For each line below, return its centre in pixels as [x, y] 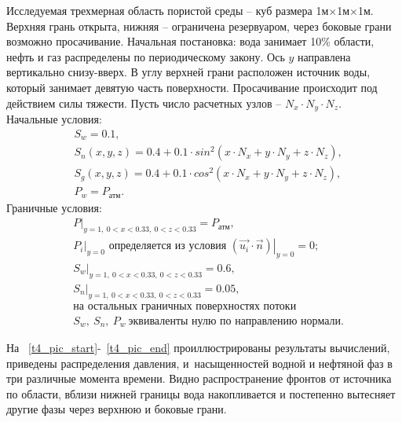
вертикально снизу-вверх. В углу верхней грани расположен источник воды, [188, 72]
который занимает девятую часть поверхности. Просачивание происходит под [192, 87]
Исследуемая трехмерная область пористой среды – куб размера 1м [168, 10]
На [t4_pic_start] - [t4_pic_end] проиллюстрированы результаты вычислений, [198, 348]
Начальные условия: [54, 119]
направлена [324, 56]
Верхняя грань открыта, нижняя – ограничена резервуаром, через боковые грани [199, 26]
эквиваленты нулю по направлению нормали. [236, 321]
